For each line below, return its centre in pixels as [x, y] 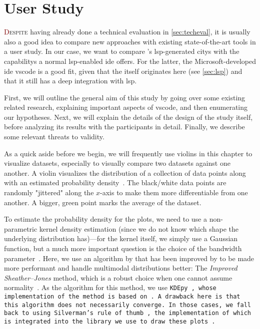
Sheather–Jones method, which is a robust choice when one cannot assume [118, 277]
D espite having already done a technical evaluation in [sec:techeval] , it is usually [127, 32]
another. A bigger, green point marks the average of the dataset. [103, 202]
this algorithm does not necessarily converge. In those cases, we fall [127, 305]
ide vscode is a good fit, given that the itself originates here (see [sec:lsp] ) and [123, 71]
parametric [21, 228]
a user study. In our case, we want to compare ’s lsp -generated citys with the [122, 51]
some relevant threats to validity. [54, 137]
